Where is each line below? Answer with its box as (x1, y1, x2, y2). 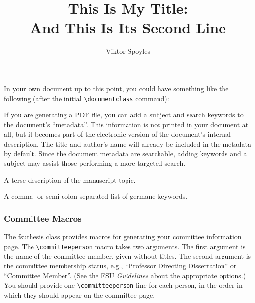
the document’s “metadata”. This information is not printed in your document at (4, 119, 249, 129)
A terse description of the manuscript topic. (4, 174, 136, 185)
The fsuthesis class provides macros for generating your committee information (4, 231, 242, 242)
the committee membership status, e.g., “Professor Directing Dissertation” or (4, 260, 237, 270)
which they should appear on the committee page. (4, 289, 155, 300)
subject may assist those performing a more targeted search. (4, 158, 186, 168)
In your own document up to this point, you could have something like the (4, 83, 229, 93)
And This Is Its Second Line (30, 17, 226, 38)
